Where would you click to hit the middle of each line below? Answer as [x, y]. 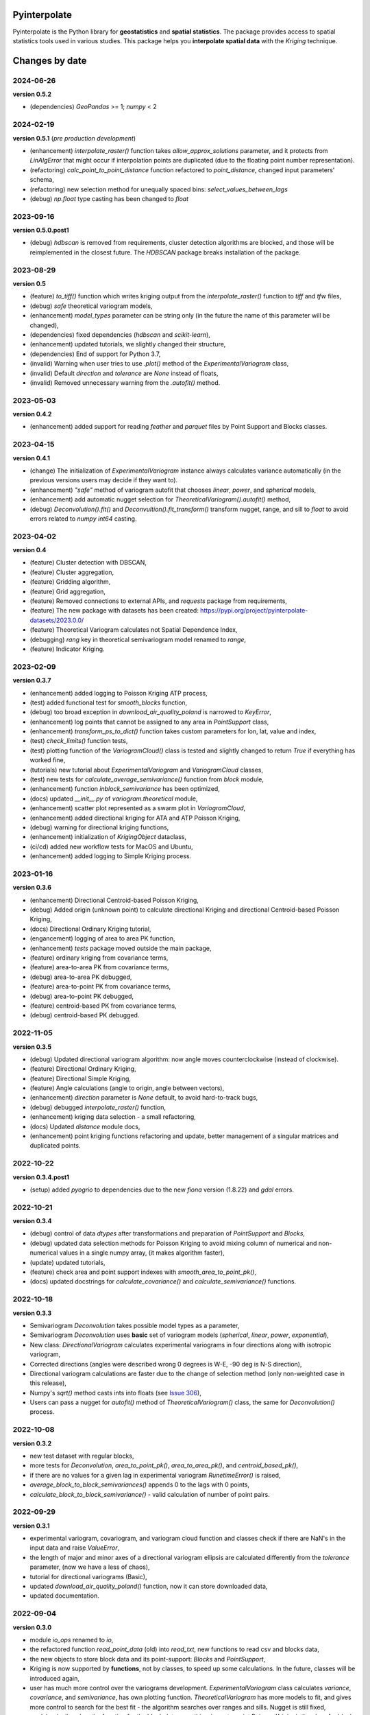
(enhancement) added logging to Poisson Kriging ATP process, [119, 693]
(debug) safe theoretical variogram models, [91, 306]
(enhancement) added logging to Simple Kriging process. [111, 856]
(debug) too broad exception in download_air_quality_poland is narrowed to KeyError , [151, 712]
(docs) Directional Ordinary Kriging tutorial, [90, 929]
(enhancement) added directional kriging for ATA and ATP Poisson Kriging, [135, 818]
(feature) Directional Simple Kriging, [81, 1078]
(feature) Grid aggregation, [68, 591]
